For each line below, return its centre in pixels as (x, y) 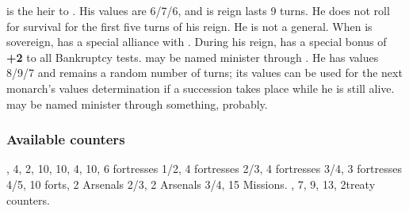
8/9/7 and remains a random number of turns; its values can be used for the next (204, 73)
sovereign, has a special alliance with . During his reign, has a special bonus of (197, 42)
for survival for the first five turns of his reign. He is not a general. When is (189, 26)
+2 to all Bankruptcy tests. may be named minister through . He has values (193, 57)
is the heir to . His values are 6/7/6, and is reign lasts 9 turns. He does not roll (198, 10)
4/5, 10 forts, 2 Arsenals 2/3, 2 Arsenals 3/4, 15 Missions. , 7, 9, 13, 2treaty (191, 184)
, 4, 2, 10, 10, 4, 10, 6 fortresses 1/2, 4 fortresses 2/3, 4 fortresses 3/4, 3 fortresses (204, 169)
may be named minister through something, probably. (137, 104)
